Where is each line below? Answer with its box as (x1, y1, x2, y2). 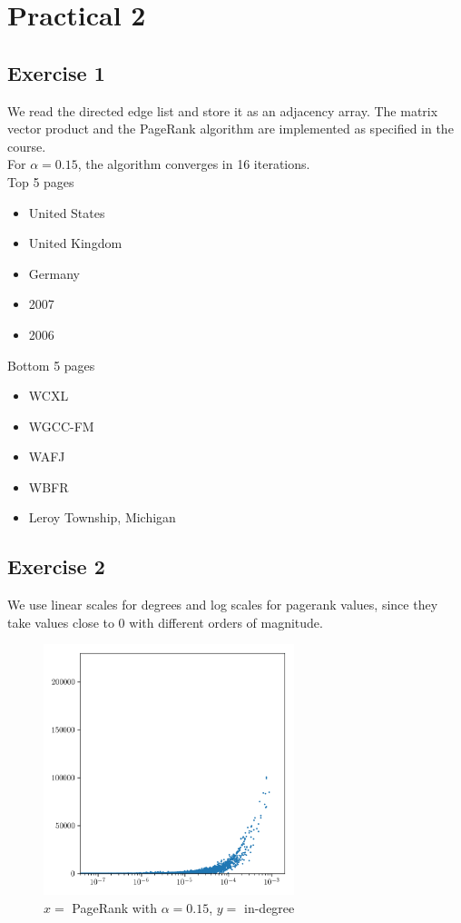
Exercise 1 (7, 58, 105, 86)
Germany (28, 263, 80, 283)
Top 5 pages (7, 172, 74, 191)
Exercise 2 (7, 552, 105, 581)
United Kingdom (28, 233, 123, 253)
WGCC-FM (28, 416, 94, 435)
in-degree (244, 898, 295, 917)
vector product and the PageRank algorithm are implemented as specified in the (7, 119, 454, 138)
